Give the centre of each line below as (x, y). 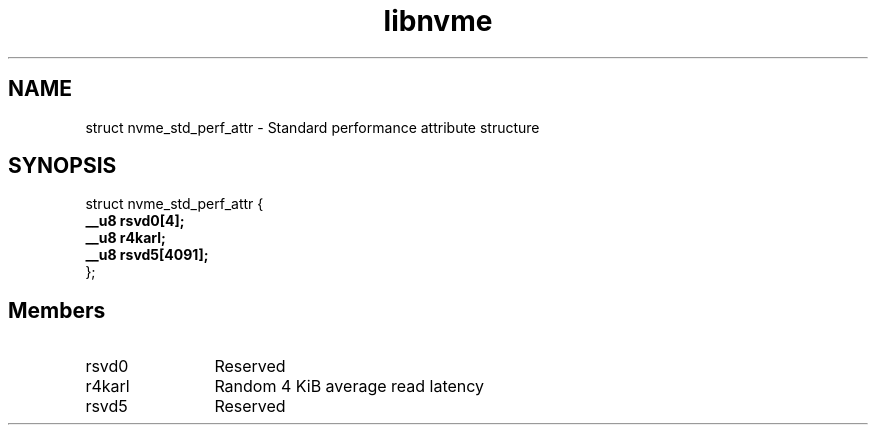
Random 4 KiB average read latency (349, 386)
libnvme (438, 21)
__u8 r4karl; (125, 238)
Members (57, 310)
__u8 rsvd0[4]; (135, 221)
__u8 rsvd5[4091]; (147, 255)
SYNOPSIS (62, 166)
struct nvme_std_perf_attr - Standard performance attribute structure (312, 127)
